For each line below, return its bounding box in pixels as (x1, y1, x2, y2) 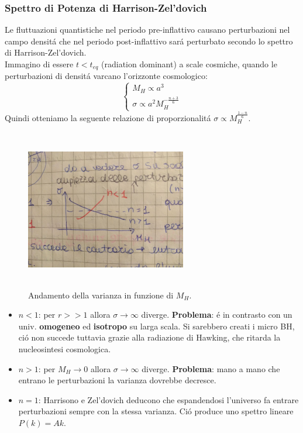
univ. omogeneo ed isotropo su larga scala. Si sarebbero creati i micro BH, (18, 319, 295, 332)
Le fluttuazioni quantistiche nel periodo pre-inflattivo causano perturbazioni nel (5, 23, 290, 36)
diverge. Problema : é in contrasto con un (141, 308, 292, 321)
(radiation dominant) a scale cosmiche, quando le (101, 58, 277, 70)
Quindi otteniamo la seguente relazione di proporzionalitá (5, 111, 211, 123)
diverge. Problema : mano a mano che (142, 362, 280, 374)
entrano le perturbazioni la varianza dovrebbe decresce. (18, 374, 216, 386)
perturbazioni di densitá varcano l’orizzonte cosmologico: (5, 70, 208, 82)
